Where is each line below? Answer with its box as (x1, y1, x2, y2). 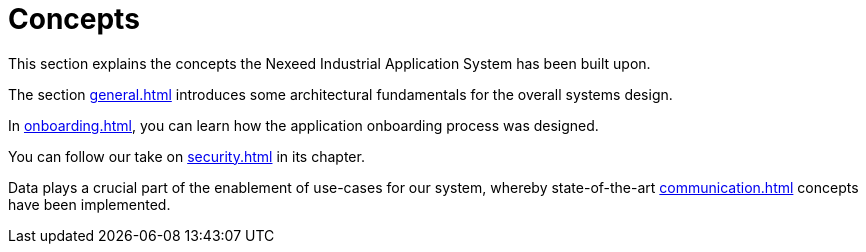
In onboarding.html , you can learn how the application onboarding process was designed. (8, 116, 599, 134)
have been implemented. (8, 195, 171, 213)
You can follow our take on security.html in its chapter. (8, 147, 365, 165)
